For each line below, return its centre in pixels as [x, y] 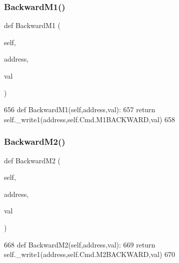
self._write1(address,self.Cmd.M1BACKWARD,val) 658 [90, 119]
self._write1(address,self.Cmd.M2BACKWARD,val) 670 [90, 254]
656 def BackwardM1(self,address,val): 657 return [80, 109]
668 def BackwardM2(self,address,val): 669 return [80, 244]
